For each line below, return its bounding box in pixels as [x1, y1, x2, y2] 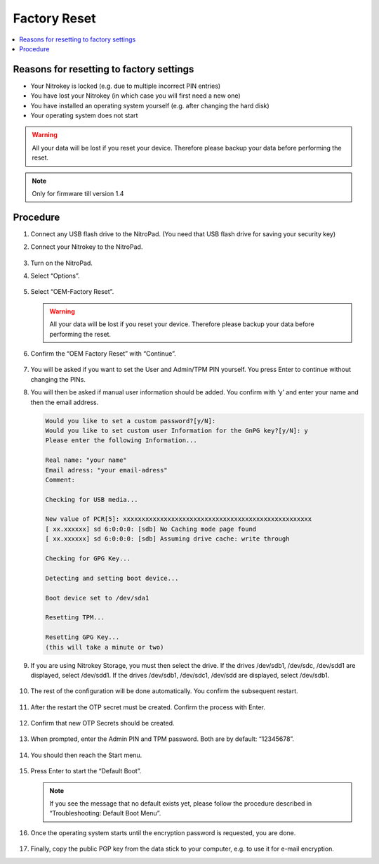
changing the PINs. [30, 375, 86, 383]
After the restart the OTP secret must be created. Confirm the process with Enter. [30, 703, 266, 711]
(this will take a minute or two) [45, 643, 164, 651]
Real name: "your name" [45, 456, 128, 464]
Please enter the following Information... [45, 437, 198, 444]
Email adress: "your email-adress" [45, 466, 168, 474]
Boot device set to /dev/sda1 [45, 594, 149, 602]
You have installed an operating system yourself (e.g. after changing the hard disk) [30, 101, 270, 110]
